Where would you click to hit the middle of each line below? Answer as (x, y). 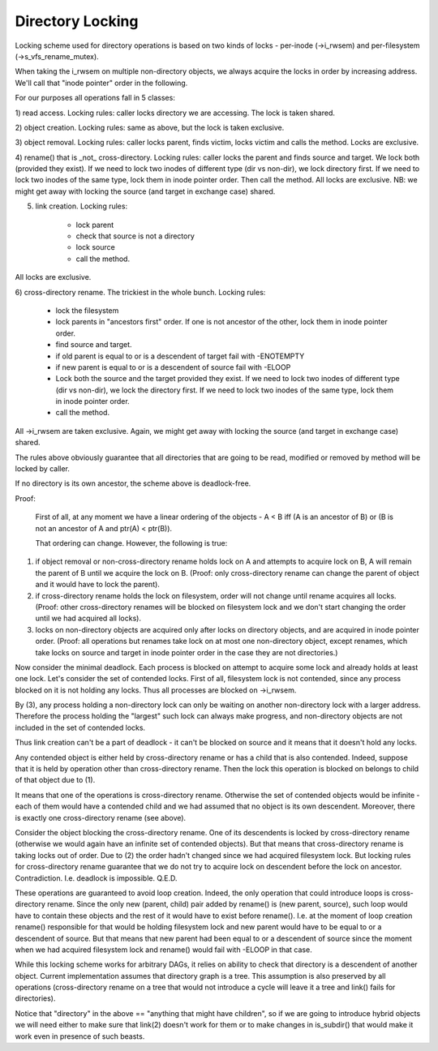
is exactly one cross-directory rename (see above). (101, 817)
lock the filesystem (87, 310)
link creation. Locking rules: (82, 206)
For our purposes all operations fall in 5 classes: (95, 98)
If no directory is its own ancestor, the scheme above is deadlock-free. (133, 483)
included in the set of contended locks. (80, 727)
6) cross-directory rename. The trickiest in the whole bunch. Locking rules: (140, 292)
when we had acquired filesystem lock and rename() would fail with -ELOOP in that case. (163, 950)
